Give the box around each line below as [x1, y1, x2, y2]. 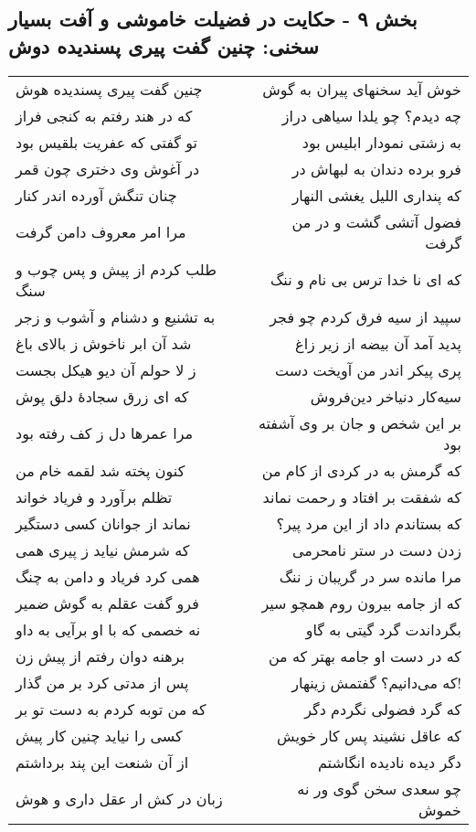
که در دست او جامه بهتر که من [268, 645, 461, 667]
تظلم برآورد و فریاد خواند [16, 485, 173, 507]
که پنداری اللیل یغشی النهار [291, 184, 461, 206]
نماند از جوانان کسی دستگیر [16, 512, 191, 534]
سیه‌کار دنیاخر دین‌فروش [310, 385, 461, 407]
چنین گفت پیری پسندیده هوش [16, 78, 203, 100]
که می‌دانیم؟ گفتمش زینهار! [291, 671, 461, 693]
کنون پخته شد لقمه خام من [16, 459, 185, 481]
